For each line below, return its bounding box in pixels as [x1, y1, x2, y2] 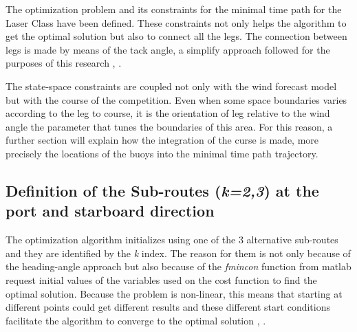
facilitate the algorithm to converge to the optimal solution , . [6, 313, 266, 327]
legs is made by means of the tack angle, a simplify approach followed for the [6, 42, 330, 56]
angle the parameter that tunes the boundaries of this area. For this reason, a [6, 119, 333, 133]
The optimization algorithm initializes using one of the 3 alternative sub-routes [6, 232, 338, 247]
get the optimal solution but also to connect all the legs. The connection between [6, 29, 347, 43]
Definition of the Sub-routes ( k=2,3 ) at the [6, 179, 319, 201]
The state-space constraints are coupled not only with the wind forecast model [6, 78, 337, 93]
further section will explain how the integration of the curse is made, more [6, 133, 319, 147]
